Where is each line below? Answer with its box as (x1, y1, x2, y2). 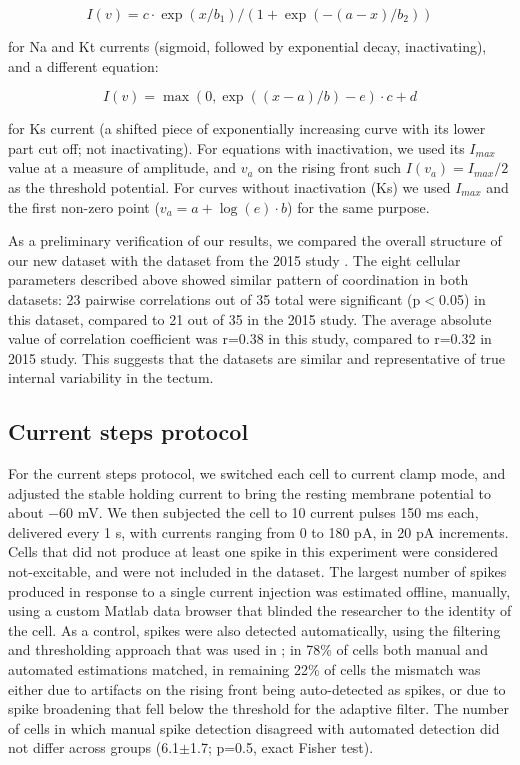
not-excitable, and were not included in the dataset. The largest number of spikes (8, 561, 507, 582)
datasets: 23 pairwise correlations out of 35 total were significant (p (8, 288, 421, 309)
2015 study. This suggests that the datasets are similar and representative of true (8, 347, 506, 368)
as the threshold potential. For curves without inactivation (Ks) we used (8, 176, 451, 197)
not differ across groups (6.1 (8, 737, 180, 758)
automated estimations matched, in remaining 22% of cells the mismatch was (8, 659, 481, 680)
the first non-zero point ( (8, 196, 160, 217)
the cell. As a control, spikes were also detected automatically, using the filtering (8, 619, 501, 640)
